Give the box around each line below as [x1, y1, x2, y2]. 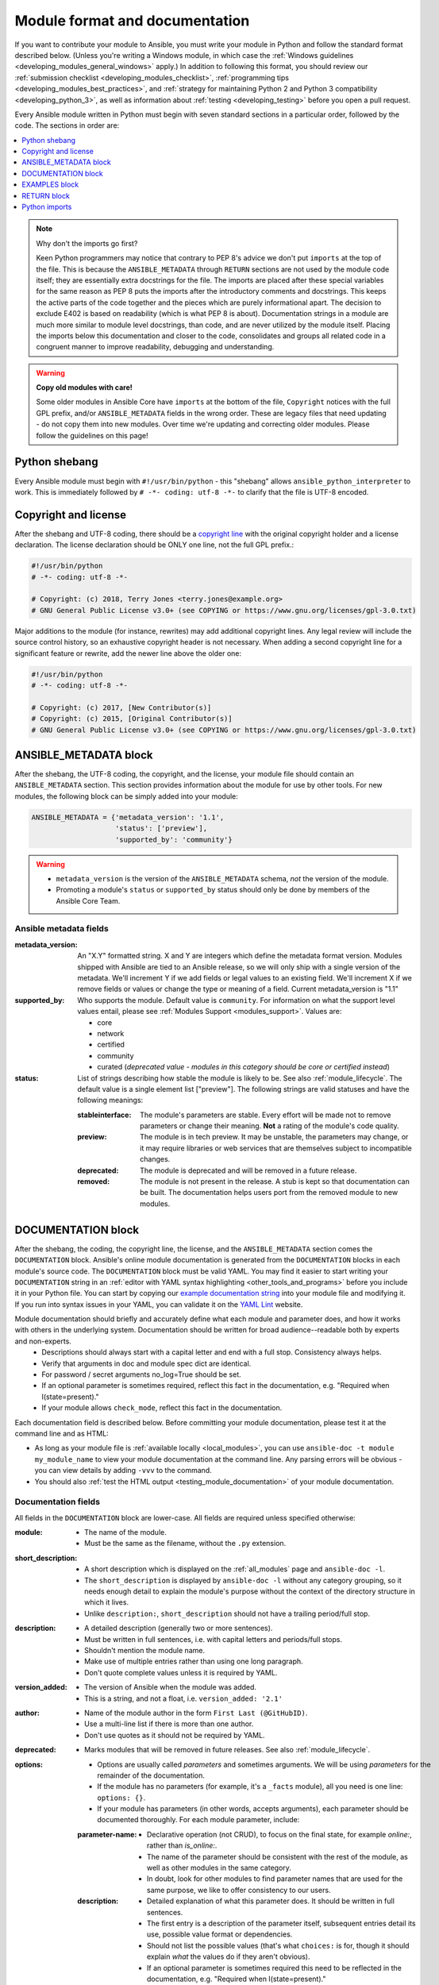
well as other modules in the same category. [147, 1863, 291, 1873]
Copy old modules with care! [36, 383, 133, 392]
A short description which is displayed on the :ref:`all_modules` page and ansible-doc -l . [84, 1564, 385, 1574]
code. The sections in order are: [14, 121, 120, 130]
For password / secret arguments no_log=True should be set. [41, 1370, 241, 1379]
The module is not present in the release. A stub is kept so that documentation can [140, 1177, 410, 1186]
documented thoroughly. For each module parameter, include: [97, 1815, 300, 1825]
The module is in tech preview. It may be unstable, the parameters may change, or [140, 1132, 409, 1142]
